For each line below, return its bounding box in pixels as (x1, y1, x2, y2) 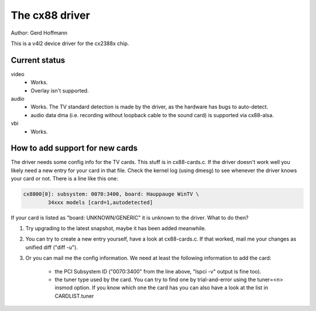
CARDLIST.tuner (54, 292, 94, 299)
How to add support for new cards (11, 143, 138, 153)
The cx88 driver (11, 9, 90, 22)
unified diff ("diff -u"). (25, 244, 78, 251)
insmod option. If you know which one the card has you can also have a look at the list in (54, 284, 269, 291)
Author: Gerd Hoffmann (11, 29, 67, 36)
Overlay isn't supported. (30, 87, 89, 94)
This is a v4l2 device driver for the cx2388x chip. (11, 40, 129, 47)
